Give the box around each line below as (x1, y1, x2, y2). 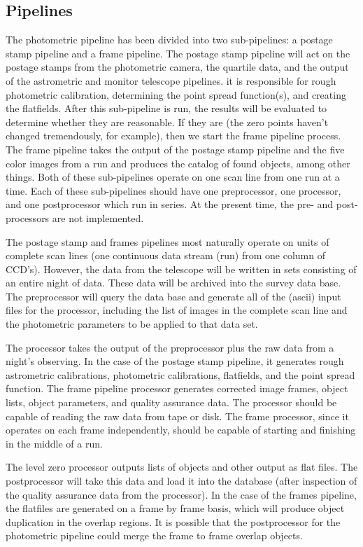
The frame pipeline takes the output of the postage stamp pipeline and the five (6, 141, 345, 156)
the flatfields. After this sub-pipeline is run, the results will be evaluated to (6, 101, 327, 116)
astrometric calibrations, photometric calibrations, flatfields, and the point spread (6, 367, 355, 382)
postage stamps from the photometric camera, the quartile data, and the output (6, 60, 349, 74)
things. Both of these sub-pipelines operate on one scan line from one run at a (6, 169, 340, 184)
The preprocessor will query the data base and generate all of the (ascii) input (6, 289, 341, 303)
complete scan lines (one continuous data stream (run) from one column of (6, 248, 325, 263)
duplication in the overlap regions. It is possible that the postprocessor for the (6, 514, 341, 529)
